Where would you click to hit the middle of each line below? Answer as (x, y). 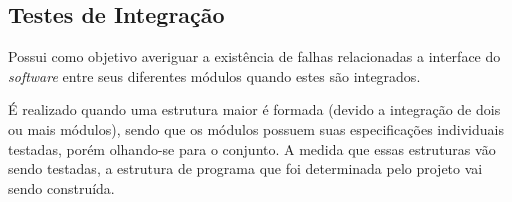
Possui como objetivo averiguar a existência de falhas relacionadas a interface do (254, 56)
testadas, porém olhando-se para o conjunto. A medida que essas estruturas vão (252, 148)
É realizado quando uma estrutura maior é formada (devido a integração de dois (254, 109)
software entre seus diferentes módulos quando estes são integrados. (214, 75)
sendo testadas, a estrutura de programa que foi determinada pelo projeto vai (245, 168)
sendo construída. (61, 187)
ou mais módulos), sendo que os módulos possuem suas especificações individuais (256, 128)
